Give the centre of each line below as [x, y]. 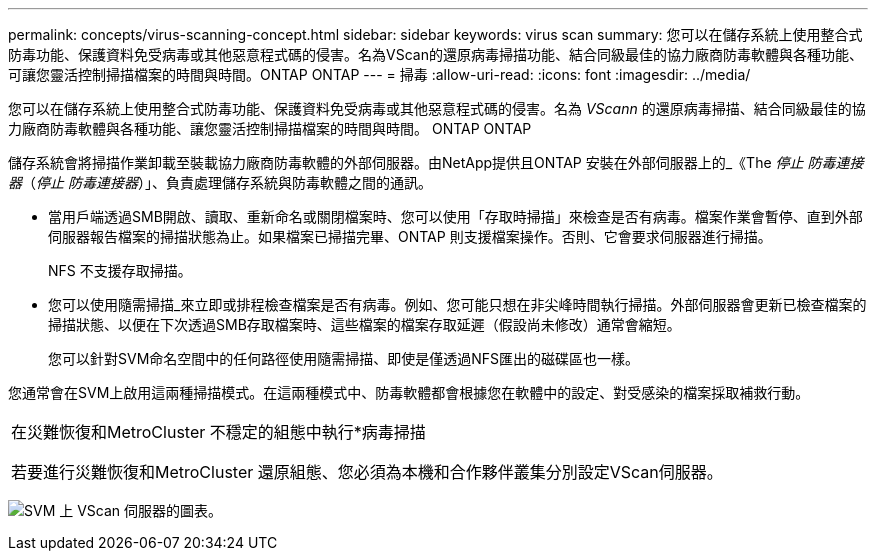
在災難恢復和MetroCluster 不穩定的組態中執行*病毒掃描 [218, 432]
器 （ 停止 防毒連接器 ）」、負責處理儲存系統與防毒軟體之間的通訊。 [220, 182]
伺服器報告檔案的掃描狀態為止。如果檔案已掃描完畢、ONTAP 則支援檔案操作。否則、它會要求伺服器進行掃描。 [410, 236]
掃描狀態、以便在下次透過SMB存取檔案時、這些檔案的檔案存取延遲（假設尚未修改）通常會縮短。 [364, 324]
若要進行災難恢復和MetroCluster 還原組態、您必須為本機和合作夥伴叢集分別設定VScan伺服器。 [367, 472]
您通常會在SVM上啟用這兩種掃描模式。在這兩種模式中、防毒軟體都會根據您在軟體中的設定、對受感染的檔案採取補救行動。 [409, 392]
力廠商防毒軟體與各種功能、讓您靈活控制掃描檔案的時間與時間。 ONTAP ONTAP [270, 128]
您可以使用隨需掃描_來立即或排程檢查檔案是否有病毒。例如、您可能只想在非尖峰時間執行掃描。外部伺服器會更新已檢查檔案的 [457, 304]
